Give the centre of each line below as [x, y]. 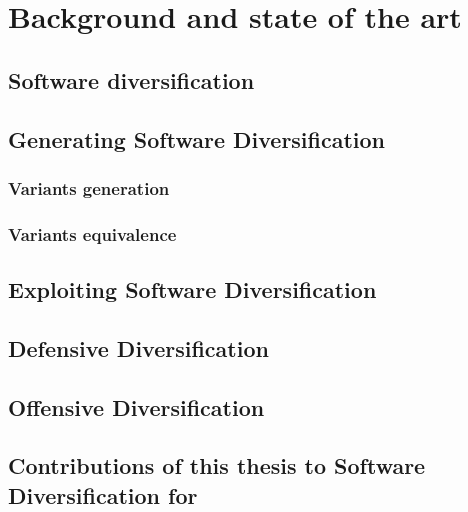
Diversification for [103, 494]
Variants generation [89, 187]
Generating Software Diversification [197, 138]
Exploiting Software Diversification [192, 289]
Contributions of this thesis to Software [217, 465]
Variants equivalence [92, 233]
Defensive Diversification [138, 347]
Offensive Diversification [136, 406]
